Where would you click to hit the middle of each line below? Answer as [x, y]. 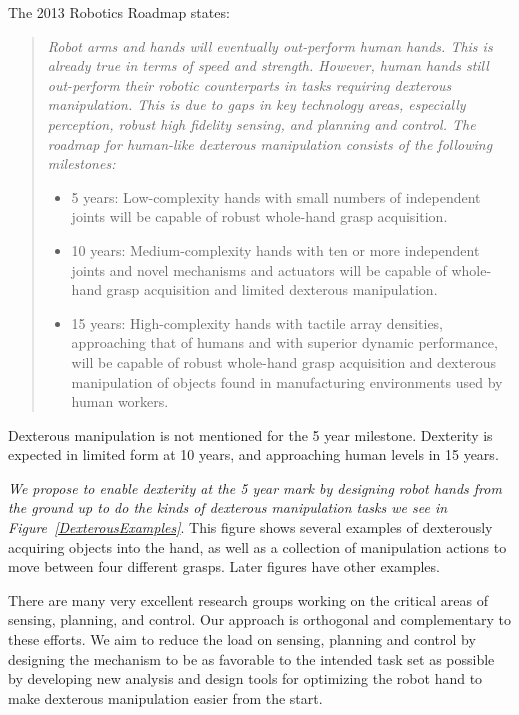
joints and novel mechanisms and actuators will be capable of [259, 269]
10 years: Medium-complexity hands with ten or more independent [275, 249]
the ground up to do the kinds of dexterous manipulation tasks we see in [228, 507]
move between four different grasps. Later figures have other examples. [224, 566]
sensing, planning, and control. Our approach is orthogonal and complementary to [259, 619]
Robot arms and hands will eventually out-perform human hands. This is [270, 45]
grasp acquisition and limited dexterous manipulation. [272, 289]
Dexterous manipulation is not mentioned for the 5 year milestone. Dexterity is [250, 434]
